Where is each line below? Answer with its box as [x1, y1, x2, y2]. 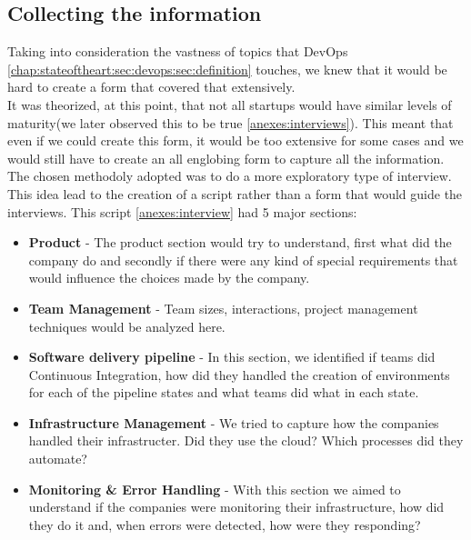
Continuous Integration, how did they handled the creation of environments [28, 365, 450, 384]
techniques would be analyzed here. [28, 316, 225, 335]
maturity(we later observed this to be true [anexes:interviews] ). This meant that [7, 113, 454, 132]
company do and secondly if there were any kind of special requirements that [28, 250, 458, 269]
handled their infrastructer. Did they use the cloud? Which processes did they [28, 431, 464, 450]
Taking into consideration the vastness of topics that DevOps [7, 42, 348, 61]
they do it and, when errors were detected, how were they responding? [28, 515, 421, 534]
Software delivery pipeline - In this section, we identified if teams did [28, 347, 436, 366]
